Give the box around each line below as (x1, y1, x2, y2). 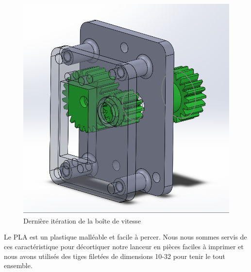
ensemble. (4, 260, 33, 271)
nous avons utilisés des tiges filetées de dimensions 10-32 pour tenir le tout (4, 251, 225, 261)
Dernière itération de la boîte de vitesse (23, 215, 141, 225)
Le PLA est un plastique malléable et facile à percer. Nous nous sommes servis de (4, 232, 247, 242)
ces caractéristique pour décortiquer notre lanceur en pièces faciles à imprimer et (4, 241, 244, 251)
